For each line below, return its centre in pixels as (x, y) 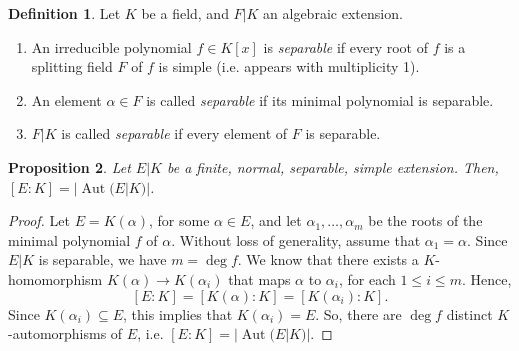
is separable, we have (102, 259)
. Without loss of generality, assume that (296, 239)
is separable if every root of (346, 46)
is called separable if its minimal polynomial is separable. (320, 99)
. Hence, (486, 278)
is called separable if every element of (174, 133)
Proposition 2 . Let (69, 166)
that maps (259, 278)
